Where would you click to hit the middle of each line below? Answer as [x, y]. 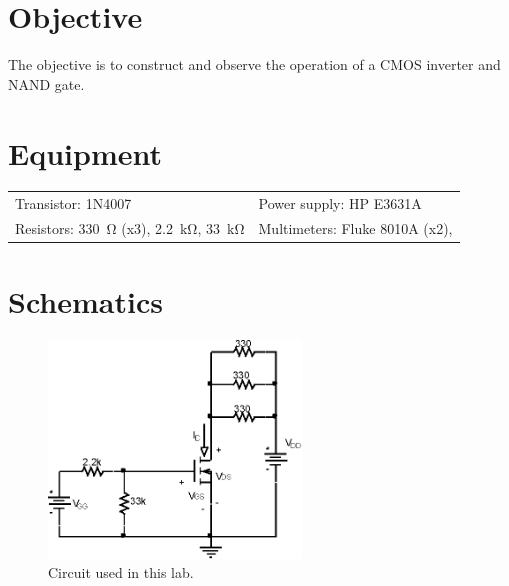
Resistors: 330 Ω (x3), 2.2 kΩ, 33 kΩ [130, 228]
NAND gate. [46, 83]
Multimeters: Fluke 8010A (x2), [355, 228]
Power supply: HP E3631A [340, 203]
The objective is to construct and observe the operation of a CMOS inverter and [254, 64]
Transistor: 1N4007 [73, 203]
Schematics [85, 301]
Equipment [85, 152]
